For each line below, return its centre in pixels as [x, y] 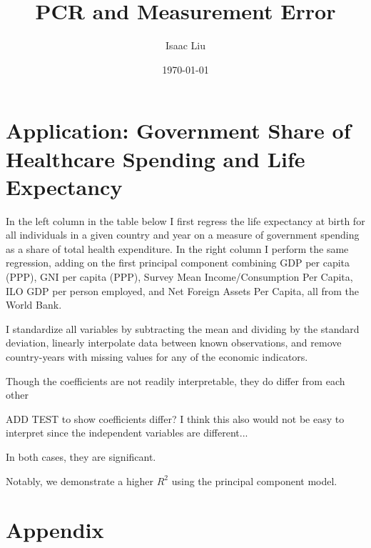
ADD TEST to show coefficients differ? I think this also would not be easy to [175, 418]
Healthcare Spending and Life [156, 158]
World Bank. [34, 305]
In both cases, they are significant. [81, 456]
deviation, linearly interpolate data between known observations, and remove [174, 343]
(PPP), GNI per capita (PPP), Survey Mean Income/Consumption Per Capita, [179, 277]
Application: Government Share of [178, 130]
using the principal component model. [254, 480]
